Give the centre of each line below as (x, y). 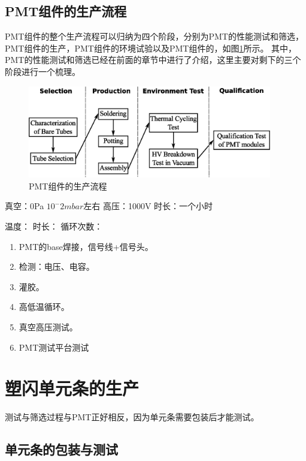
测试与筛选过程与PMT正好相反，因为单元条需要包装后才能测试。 (132, 417)
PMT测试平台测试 (54, 347)
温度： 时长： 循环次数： (54, 226)
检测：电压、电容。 (57, 266)
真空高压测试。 (48, 326)
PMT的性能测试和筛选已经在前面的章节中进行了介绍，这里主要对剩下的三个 (153, 60)
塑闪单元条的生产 (72, 388)
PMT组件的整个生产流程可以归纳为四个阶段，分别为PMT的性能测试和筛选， (154, 36)
